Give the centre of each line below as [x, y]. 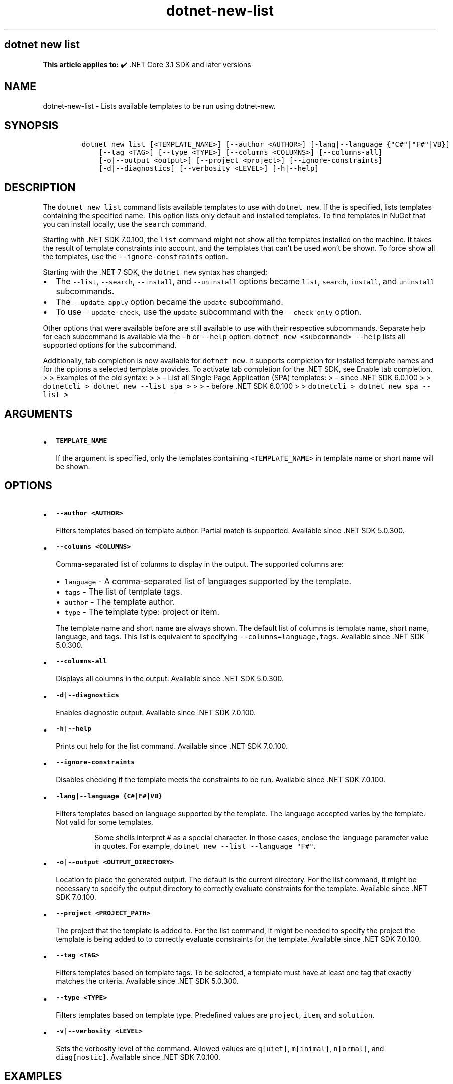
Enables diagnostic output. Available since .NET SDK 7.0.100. [156, 712]
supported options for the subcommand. [110, 345]
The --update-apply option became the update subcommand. [169, 302]
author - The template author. [120, 601]
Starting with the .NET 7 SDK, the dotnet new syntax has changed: [155, 272]
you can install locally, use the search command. [125, 224]
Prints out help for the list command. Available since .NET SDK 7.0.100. [172, 746]
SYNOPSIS [31, 125]
